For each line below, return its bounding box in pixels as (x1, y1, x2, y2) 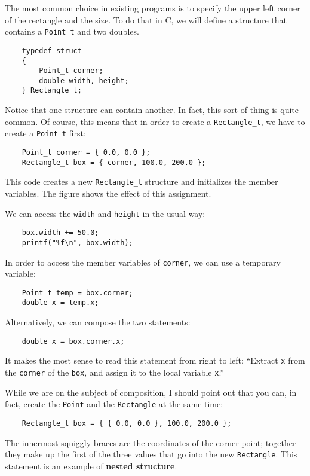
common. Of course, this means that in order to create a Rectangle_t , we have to (5, 115, 305, 127)
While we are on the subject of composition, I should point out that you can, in (5, 386, 297, 398)
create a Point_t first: (5, 127, 86, 139)
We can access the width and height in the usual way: (5, 207, 205, 219)
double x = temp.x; (22, 298, 99, 307)
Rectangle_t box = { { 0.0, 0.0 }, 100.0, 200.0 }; (22, 419, 232, 428)
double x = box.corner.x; (22, 337, 125, 346)
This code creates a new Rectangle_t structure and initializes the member (5, 175, 278, 188)
